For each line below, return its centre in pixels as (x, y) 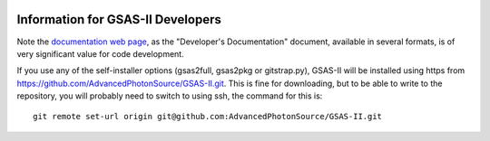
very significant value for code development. (101, 53)
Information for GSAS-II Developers (119, 19)
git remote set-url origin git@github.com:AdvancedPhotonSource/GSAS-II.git (208, 117)
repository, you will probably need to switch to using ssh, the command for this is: (170, 96)
